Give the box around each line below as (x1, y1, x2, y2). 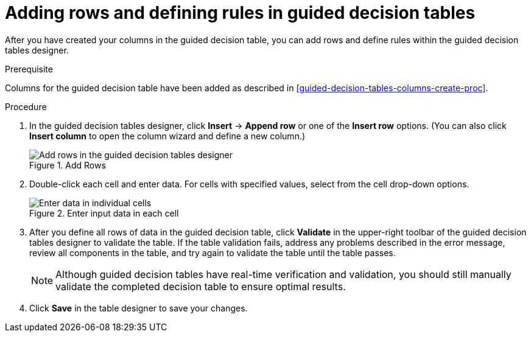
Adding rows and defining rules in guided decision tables (5, 2, 476, 23)
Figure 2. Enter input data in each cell (29, 207, 179, 218)
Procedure (5, 101, 47, 112)
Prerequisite (5, 63, 53, 74)
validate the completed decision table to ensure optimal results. (55, 280, 346, 293)
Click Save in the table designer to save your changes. (29, 302, 248, 313)
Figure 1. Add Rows (29, 159, 106, 170)
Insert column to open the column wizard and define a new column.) (29, 130, 306, 141)
